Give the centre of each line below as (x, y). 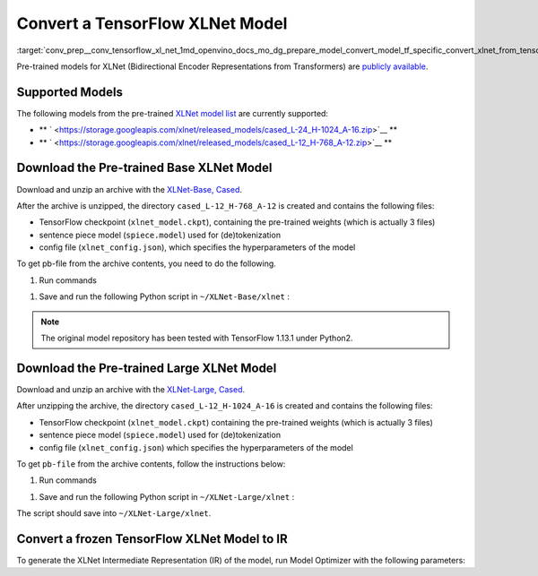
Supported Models (69, 92)
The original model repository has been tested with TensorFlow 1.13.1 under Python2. (197, 338)
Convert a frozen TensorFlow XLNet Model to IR (152, 539)
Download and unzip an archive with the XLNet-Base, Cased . (129, 189)
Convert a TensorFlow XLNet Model (152, 23)
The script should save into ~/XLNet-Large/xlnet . (114, 513)
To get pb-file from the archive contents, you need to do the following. (147, 263)
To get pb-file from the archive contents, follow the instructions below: (151, 464)
